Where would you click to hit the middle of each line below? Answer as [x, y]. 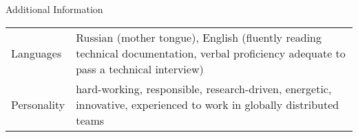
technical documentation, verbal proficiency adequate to [211, 53]
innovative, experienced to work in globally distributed [208, 104]
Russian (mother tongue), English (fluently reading [199, 37]
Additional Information [54, 9]
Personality [38, 104]
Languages [36, 53]
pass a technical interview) [140, 68]
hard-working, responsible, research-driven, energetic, [204, 88]
